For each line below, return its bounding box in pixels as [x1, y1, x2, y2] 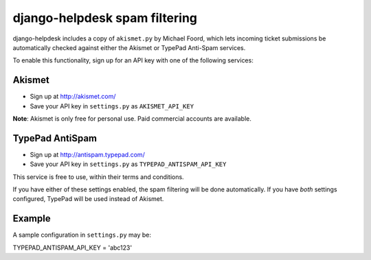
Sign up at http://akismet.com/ [30, 93, 116, 101]
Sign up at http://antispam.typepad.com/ [30, 150, 146, 158]
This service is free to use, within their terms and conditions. [12, 172, 185, 181]
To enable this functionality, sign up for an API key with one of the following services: [12, 56, 254, 64]
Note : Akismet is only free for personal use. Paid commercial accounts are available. [12, 115, 252, 123]
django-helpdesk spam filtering [12, 10, 198, 25]
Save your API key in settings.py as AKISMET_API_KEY [30, 102, 194, 110]
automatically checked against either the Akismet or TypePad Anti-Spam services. [12, 43, 246, 51]
